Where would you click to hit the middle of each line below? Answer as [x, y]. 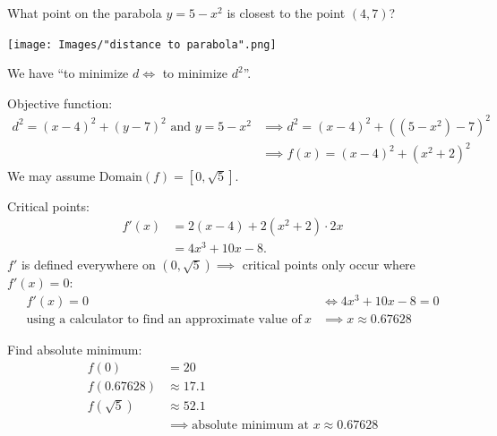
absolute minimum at [251, 425]
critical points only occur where [329, 265]
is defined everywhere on [88, 265]
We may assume [51, 175]
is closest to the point [286, 13]
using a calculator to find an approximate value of [164, 319]
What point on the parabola [85, 13]
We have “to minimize [68, 73]
